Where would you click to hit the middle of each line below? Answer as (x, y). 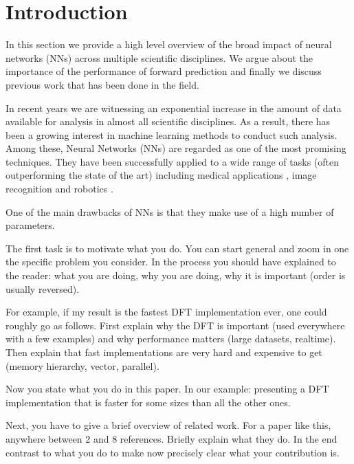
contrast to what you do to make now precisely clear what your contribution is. (173, 452)
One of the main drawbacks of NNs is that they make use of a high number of (170, 211)
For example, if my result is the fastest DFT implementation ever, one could (166, 312)
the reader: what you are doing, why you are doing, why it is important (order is (176, 275)
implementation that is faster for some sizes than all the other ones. (148, 402)
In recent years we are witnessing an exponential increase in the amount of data (174, 108)
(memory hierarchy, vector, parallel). (82, 365)
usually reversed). (43, 288)
